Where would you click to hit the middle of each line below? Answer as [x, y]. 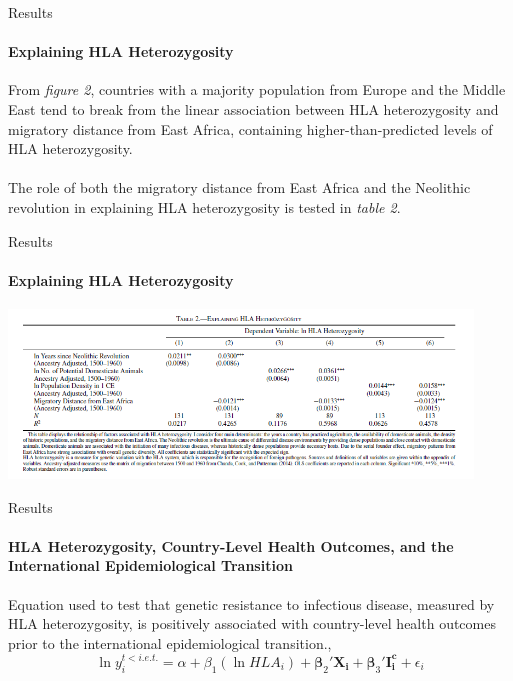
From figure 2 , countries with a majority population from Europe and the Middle [257, 89]
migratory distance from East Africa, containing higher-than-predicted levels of [250, 128]
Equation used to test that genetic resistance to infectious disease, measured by [251, 603]
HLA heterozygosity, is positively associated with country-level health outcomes [252, 623]
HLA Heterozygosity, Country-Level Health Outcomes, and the [231, 545]
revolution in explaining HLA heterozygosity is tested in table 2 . [204, 206]
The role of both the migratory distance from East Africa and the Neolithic [239, 187]
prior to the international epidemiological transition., [170, 642]
